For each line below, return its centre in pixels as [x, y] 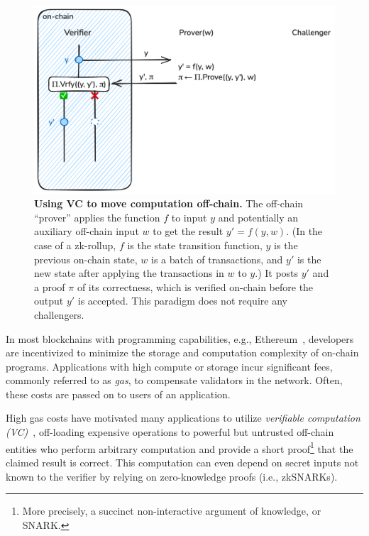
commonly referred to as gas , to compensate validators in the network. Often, [174, 380]
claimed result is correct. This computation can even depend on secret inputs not [182, 462]
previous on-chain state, [86, 259]
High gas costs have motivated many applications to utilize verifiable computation [183, 418]
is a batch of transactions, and [217, 259]
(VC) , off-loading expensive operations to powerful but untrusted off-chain [170, 432]
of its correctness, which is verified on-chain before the [195, 286]
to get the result [188, 231]
